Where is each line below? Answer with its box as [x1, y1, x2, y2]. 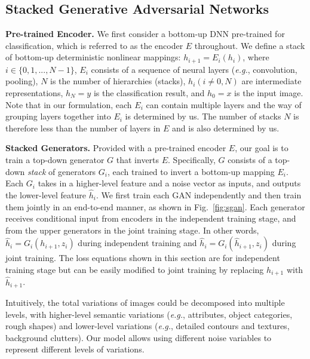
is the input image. [234, 87, 303, 99]
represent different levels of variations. [5, 343, 145, 355]
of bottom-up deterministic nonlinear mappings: [5, 51, 181, 63]
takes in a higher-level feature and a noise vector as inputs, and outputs [38, 177, 301, 189]
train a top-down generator [5, 154, 105, 165]
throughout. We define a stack [194, 39, 305, 51]
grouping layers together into [5, 110, 111, 122]
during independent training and [78, 237, 197, 249]
